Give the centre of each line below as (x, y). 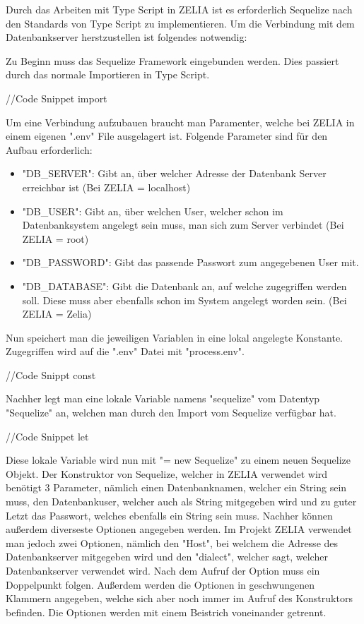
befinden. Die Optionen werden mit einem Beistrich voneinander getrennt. (166, 612)
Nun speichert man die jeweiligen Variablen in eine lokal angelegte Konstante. (175, 337)
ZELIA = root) (55, 238)
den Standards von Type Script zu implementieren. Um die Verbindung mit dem (180, 23)
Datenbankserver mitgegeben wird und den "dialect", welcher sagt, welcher (167, 557)
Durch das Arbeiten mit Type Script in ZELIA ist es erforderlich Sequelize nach (179, 9)
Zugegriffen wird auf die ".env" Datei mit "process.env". (125, 351)
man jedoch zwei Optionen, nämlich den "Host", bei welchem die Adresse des (172, 542)
